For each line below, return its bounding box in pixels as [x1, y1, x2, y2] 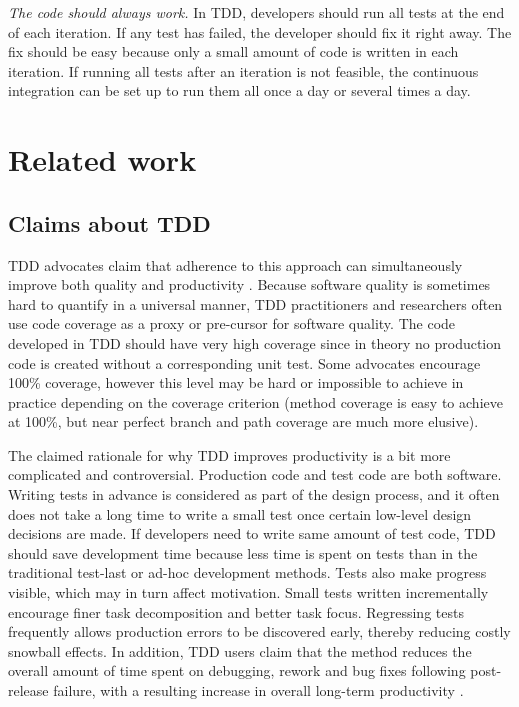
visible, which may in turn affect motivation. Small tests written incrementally [8, 582, 489, 603]
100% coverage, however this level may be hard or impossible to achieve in [8, 372, 464, 393]
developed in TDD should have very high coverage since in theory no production [8, 332, 502, 353]
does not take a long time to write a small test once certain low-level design [8, 503, 472, 524]
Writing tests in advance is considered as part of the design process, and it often [8, 484, 500, 505]
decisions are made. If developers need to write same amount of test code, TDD [8, 523, 496, 544]
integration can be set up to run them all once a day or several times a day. [8, 80, 471, 101]
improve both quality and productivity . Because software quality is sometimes [8, 274, 491, 295]
